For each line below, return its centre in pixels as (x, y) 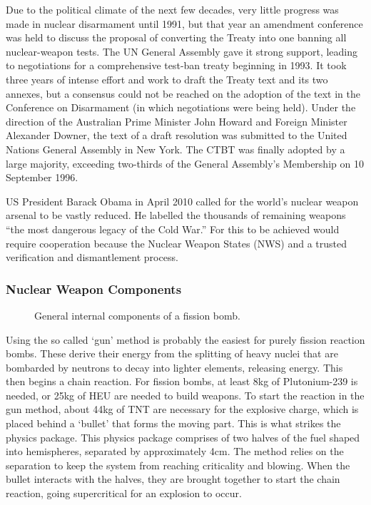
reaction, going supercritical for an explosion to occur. (124, 493)
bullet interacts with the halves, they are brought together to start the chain (173, 479)
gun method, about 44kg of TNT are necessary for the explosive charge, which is (182, 409)
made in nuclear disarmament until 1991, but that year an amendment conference (184, 23)
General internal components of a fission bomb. (137, 315)
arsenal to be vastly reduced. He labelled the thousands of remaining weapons (176, 215)
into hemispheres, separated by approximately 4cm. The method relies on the (175, 451)
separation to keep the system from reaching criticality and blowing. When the (178, 465)
